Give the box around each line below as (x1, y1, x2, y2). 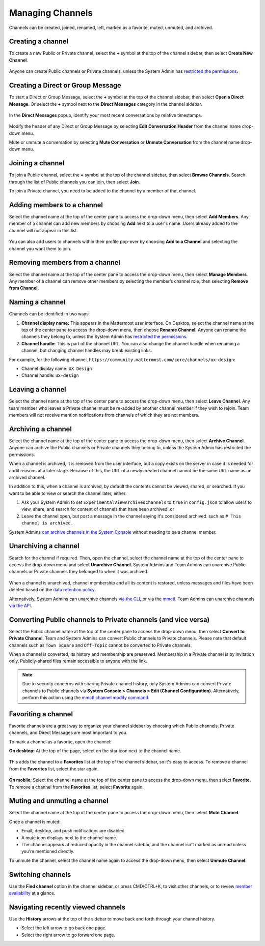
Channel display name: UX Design (21, 366, 92, 371)
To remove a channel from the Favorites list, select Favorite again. (9, 784, 144, 790)
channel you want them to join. (9, 245, 71, 251)
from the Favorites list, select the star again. (9, 765, 99, 772)
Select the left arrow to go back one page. (21, 925, 106, 931)
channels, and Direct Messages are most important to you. (9, 730, 128, 735)
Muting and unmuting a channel (9, 797, 109, 805)
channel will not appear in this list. (9, 227, 78, 233)
